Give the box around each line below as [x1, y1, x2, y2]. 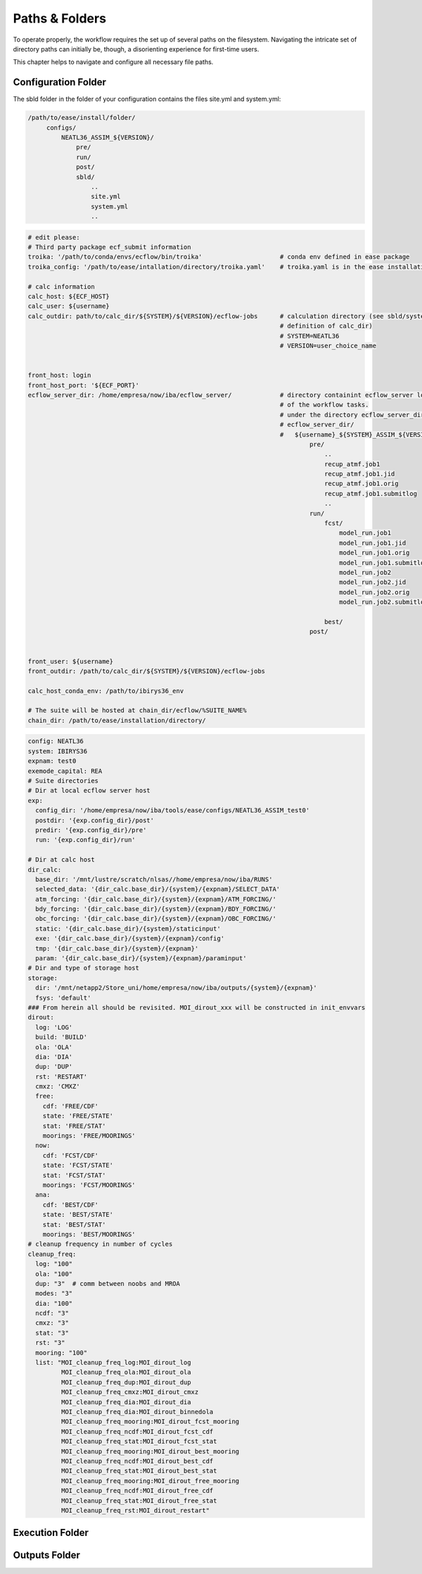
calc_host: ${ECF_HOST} [27, 292, 110, 301]
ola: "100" [35, 1270, 73, 1278]
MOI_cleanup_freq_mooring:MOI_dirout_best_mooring [60, 1447, 240, 1455]
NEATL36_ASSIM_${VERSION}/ [60, 134, 155, 141]
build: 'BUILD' [35, 1033, 88, 1041]
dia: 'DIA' [35, 1053, 73, 1060]
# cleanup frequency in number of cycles [27, 1240, 173, 1248]
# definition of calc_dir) [279, 322, 373, 330]
